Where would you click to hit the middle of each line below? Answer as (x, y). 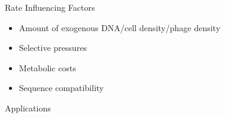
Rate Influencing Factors (50, 7)
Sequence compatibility (61, 88)
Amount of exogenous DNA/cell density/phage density (120, 27)
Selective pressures (53, 48)
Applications (28, 108)
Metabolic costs (47, 67)
